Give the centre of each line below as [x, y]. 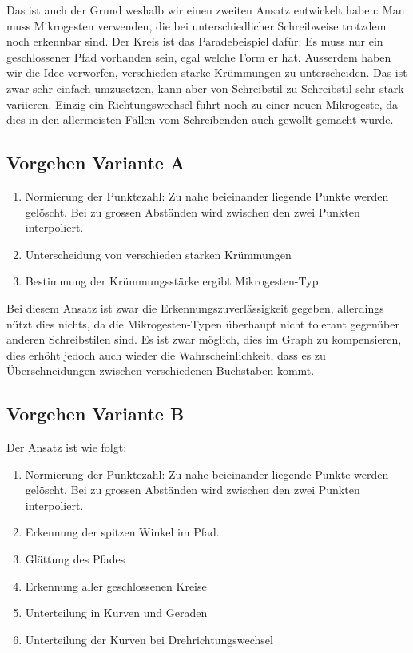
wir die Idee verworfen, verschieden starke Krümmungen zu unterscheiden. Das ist [207, 72]
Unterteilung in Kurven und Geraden [116, 613]
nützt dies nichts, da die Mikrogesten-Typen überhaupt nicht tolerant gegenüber [203, 323]
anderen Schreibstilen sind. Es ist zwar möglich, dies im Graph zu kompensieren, [204, 339]
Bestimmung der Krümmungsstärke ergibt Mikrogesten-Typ [172, 281]
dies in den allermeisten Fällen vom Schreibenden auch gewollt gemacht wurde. [200, 119]
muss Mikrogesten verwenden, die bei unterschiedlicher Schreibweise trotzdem [197, 25]
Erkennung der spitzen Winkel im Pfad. [122, 532]
